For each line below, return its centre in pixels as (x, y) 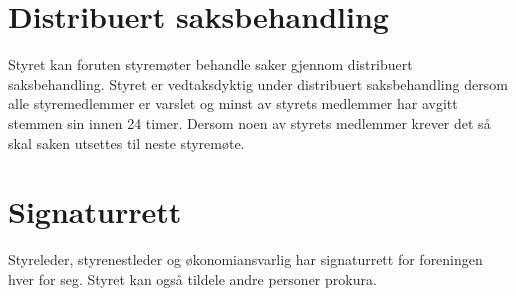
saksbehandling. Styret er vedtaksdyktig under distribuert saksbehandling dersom (258, 83)
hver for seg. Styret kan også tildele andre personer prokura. (192, 278)
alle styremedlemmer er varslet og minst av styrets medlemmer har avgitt (233, 103)
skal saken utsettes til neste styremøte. (126, 142)
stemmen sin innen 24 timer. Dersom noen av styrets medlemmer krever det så (249, 122)
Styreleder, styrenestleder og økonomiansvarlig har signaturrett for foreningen (245, 259)
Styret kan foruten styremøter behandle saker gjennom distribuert (210, 64)
